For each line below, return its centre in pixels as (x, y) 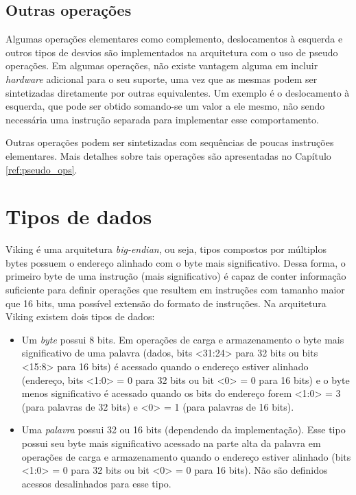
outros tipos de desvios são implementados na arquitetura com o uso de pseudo (172, 52)
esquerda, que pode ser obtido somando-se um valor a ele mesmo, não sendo (165, 106)
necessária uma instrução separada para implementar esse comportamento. (162, 119)
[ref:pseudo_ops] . (41, 169)
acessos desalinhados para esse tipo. (96, 483)
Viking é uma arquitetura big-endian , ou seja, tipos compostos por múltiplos (166, 249)
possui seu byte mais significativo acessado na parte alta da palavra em (171, 443)
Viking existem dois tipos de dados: (80, 316)
